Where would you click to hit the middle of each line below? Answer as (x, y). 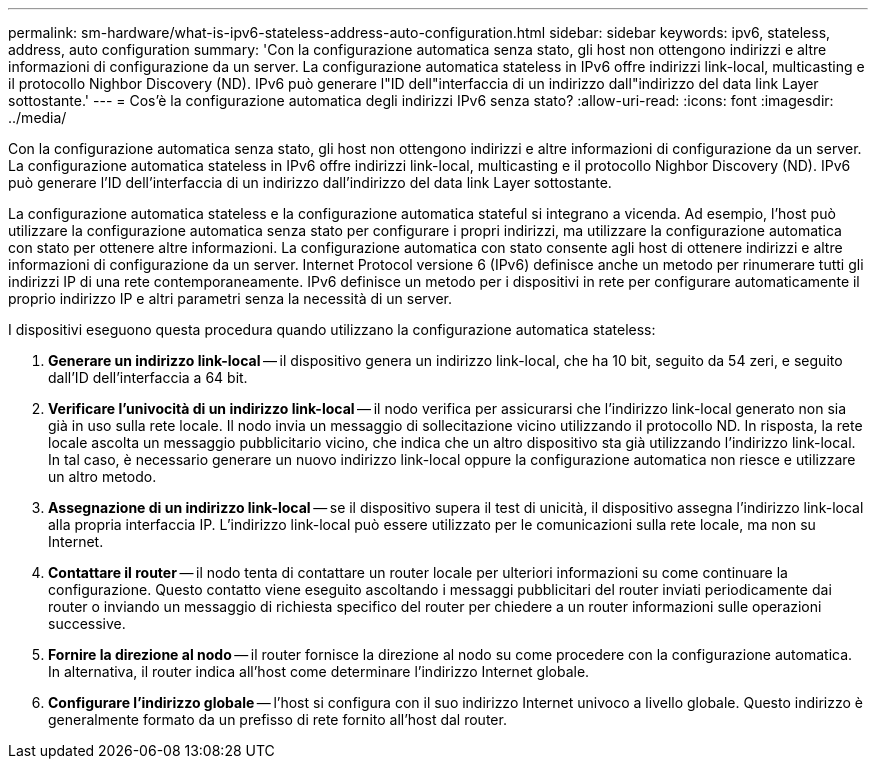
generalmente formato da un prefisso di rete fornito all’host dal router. (277, 719)
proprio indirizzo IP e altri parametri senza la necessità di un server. (230, 298)
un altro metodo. (102, 476)
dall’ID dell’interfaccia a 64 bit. (148, 377)
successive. (87, 623)
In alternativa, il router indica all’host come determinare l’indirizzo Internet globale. (319, 671)
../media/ (37, 117)
